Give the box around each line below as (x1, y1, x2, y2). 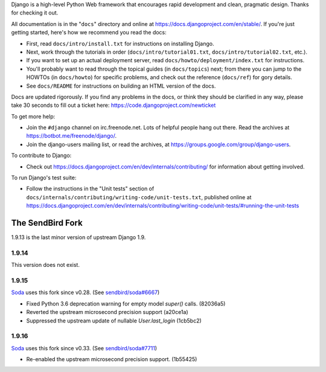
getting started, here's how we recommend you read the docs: (11, 29, 167, 36)
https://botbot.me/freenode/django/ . (26, 132, 117, 139)
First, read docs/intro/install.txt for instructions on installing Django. (26, 40, 214, 47)
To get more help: (11, 112, 56, 120)
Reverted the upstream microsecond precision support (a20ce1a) (26, 309, 188, 316)
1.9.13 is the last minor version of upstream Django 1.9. (11, 234, 146, 241)
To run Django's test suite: (11, 174, 77, 181)
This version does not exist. (11, 261, 80, 269)
